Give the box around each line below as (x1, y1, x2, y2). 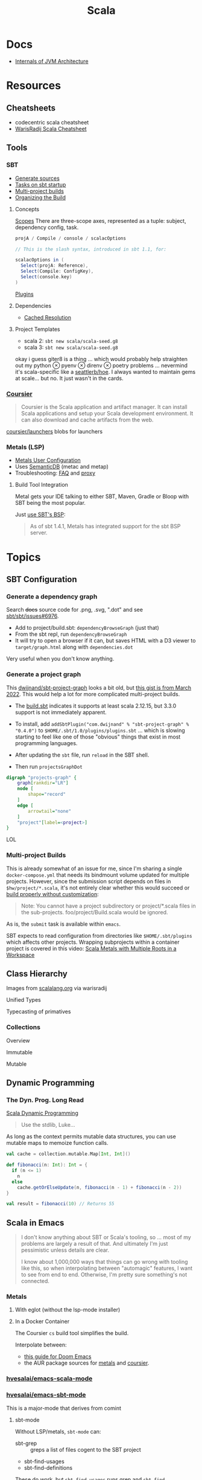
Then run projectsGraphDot (14, 763, 83, 770)
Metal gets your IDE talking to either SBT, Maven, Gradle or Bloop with (14, 493, 189, 500)
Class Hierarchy (6, 969, 68, 979)
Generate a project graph (6, 670, 81, 679)
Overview (6, 1037, 30, 1044)
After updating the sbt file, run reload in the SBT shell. (14, 751, 150, 758)
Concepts (14, 205, 40, 213)
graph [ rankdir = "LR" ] (17, 780, 69, 786)
